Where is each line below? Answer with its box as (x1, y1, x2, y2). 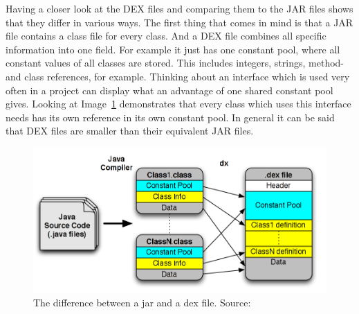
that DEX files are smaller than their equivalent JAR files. (6, 123, 254, 138)
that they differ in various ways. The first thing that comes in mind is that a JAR (6, 15, 353, 29)
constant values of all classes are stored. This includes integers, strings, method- (6, 55, 344, 70)
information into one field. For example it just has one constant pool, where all (6, 42, 340, 56)
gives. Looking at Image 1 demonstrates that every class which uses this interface (6, 96, 351, 111)
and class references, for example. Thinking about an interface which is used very (6, 69, 350, 83)
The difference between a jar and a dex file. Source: (33, 295, 251, 310)
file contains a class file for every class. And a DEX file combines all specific (6, 28, 326, 43)
